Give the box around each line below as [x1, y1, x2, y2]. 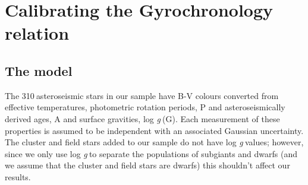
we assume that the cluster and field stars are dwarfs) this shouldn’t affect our [5, 159, 290, 171]
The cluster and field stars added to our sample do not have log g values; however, [5, 136, 304, 148]
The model [5, 61, 73, 79]
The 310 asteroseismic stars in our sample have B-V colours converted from [5, 89, 279, 101]
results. [5, 170, 31, 183]
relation [5, 21, 70, 45]
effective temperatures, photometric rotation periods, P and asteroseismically [5, 101, 285, 113]
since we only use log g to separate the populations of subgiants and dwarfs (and [5, 147, 298, 160]
